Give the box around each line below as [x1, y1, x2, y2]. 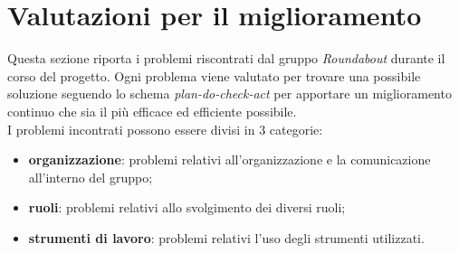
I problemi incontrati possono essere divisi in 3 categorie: [7, 119, 323, 138]
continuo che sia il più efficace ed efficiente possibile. [7, 101, 297, 120]
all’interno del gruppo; [28, 167, 153, 186]
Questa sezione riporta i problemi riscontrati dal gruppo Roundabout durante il [7, 49, 445, 68]
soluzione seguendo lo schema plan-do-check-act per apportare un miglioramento [7, 84, 452, 103]
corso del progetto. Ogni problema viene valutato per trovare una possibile [7, 66, 421, 85]
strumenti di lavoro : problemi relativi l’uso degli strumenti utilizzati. [28, 228, 425, 247]
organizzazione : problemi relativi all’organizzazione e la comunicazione [28, 150, 431, 169]
